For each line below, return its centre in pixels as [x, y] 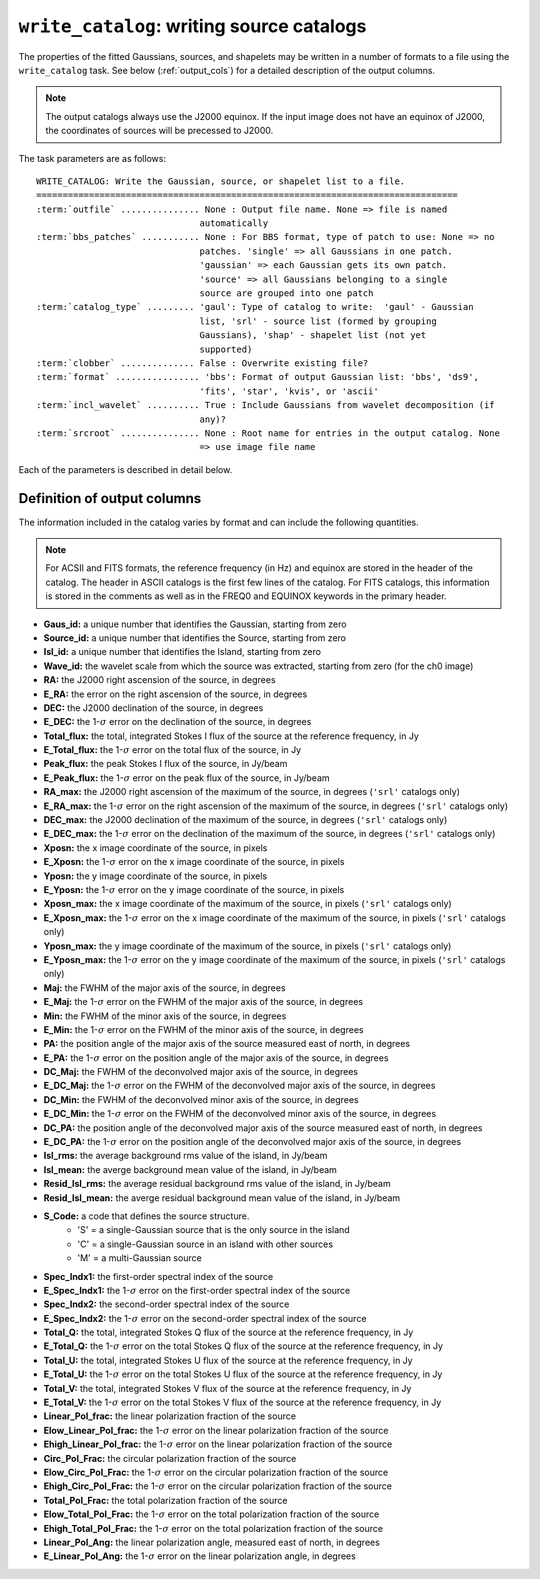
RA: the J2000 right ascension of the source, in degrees [159, 680]
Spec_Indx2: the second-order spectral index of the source [166, 1304]
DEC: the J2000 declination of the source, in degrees [153, 707]
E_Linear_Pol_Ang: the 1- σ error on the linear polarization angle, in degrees [200, 1556]
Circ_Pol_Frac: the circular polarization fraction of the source [170, 1458]
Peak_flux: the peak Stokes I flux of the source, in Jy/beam [165, 764]
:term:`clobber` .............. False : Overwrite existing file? [202, 363]
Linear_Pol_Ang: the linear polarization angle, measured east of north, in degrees [211, 1542]
